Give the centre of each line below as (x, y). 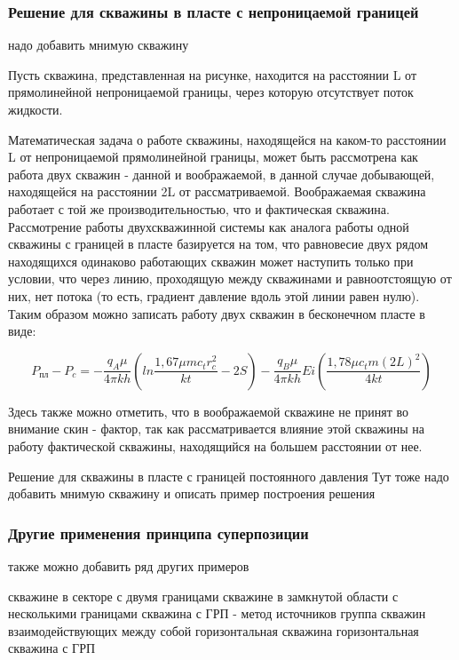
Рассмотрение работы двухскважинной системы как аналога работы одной (209, 226)
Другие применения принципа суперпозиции (158, 533)
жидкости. (36, 109)
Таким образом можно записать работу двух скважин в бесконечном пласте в (217, 313)
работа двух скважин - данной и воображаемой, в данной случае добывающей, (222, 174)
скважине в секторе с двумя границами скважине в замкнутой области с (203, 596)
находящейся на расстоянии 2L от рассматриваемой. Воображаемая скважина (217, 191)
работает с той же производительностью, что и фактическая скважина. (199, 208)
